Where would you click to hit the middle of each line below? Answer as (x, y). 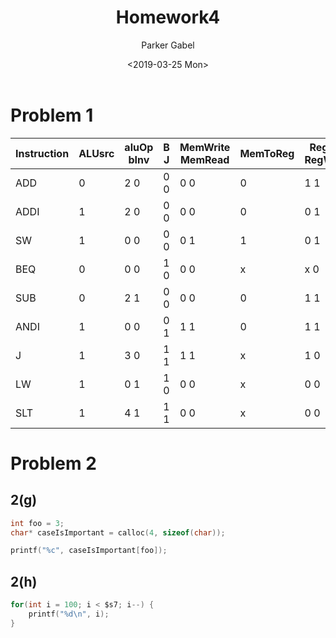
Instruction (42, 153)
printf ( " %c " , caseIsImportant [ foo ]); (89, 551)
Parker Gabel (168, 45)
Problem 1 (52, 115)
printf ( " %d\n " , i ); (69, 614)
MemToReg (267, 153)
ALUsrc (96, 153)
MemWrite (205, 147)
